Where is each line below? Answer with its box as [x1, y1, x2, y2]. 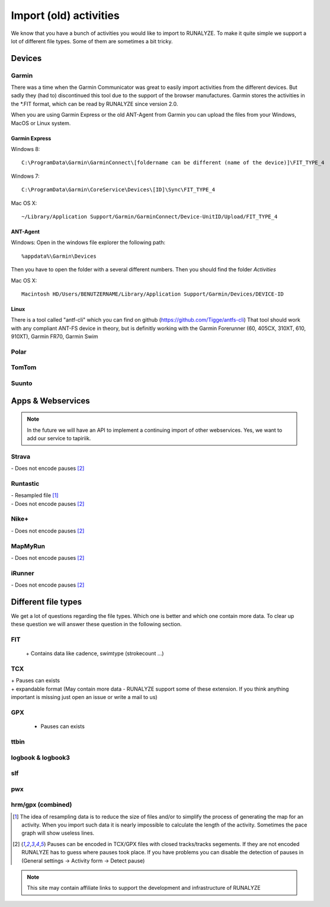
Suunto [11, 379, 33, 387]
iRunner [11, 569, 35, 577]
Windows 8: [11, 146, 40, 153]
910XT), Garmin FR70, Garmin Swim [11, 333, 98, 340]
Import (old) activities [11, 9, 120, 22]
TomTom [11, 363, 37, 371]
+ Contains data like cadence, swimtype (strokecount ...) [25, 650, 164, 657]
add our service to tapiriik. [27, 435, 91, 441]
